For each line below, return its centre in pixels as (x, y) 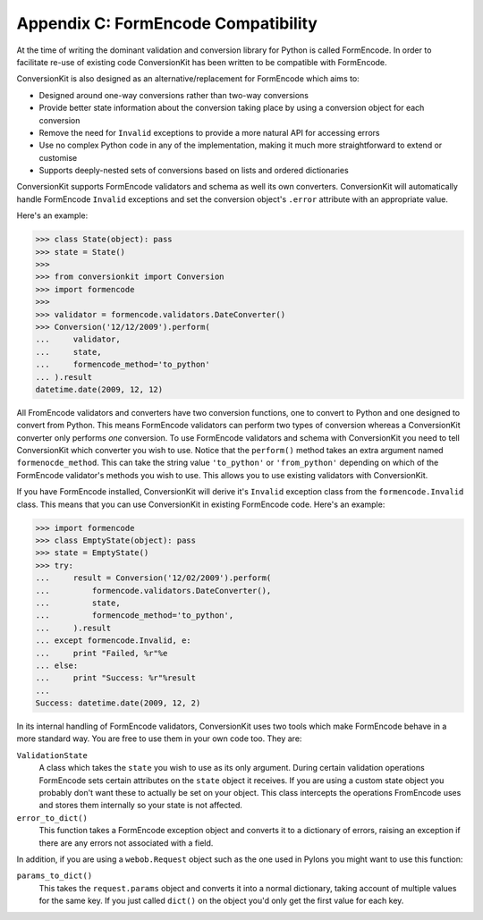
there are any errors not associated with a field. (126, 843)
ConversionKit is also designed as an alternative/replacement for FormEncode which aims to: (188, 79)
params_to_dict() (55, 876)
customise (58, 157)
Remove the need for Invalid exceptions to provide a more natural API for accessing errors (209, 132)
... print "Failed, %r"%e (102, 653)
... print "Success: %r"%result (116, 678)
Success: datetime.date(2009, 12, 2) (118, 703)
